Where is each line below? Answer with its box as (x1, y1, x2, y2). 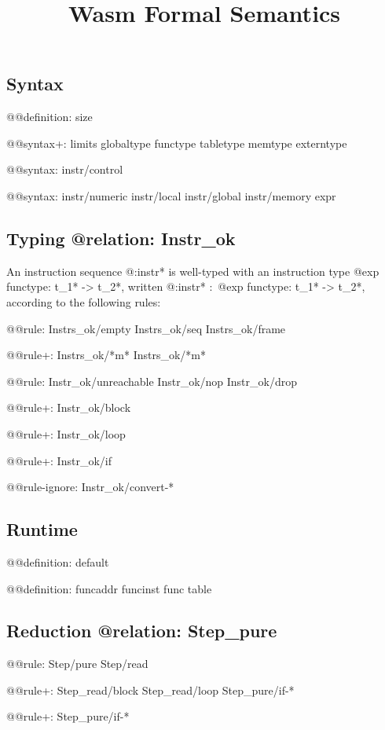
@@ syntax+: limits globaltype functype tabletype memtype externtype (6, 134, 347, 151)
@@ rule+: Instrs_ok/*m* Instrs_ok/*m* (6, 347, 207, 363)
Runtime (6, 517, 78, 541)
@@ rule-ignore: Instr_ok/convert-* (6, 479, 174, 495)
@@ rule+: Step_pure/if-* (6, 708, 130, 724)
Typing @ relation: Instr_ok (6, 226, 236, 250)
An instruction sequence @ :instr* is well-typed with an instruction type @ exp (6, 262, 379, 279)
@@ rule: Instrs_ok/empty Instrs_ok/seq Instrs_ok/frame (6, 320, 286, 336)
